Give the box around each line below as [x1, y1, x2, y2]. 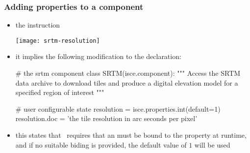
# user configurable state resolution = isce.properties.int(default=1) [15, 103, 221, 114]
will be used [194, 139, 230, 150]
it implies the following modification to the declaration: [15, 51, 181, 61]
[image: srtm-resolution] [15, 37, 100, 44]
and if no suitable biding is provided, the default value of [15, 139, 187, 150]
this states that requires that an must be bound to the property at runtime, [15, 130, 247, 140]
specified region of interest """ [15, 87, 104, 97]
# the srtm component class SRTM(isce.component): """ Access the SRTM [15, 68, 241, 78]
